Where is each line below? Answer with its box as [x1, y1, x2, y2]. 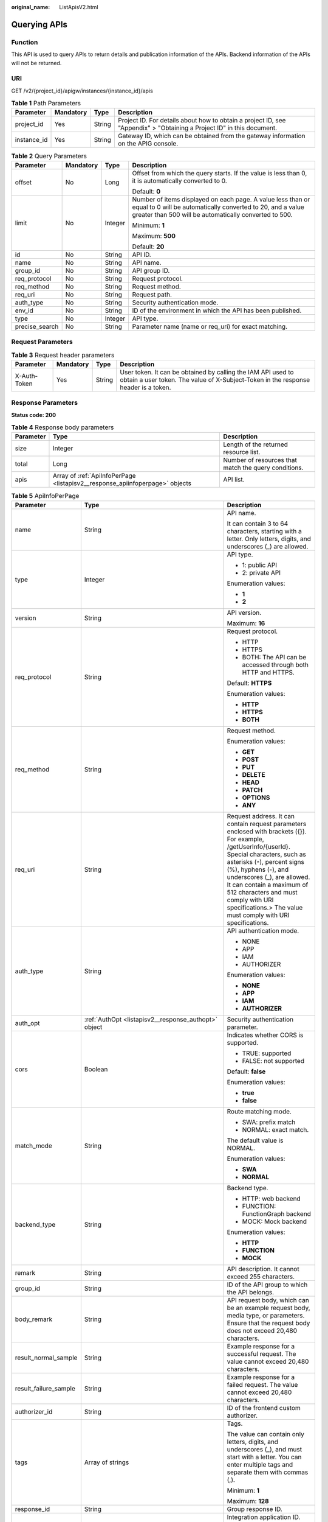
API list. [223, 475, 245, 484]
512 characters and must [227, 888, 298, 896]
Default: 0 [132, 187, 161, 195]
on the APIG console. [117, 139, 179, 148]
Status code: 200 [11, 411, 56, 418]
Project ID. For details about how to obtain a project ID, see [117, 116, 286, 125]
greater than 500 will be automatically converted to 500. [132, 210, 293, 219]
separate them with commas [227, 1468, 309, 1476]
